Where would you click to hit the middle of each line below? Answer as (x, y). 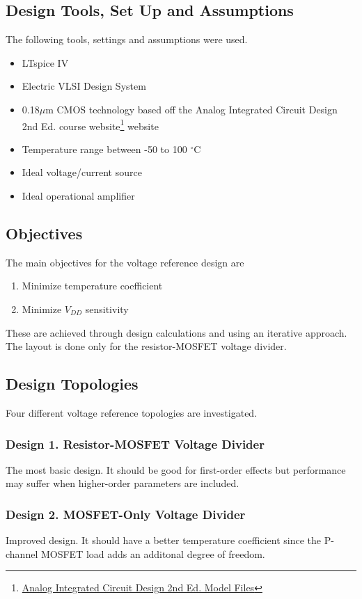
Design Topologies (72, 384)
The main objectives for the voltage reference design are (125, 262)
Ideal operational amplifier (78, 196)
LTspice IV (45, 62)
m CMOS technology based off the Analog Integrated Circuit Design (191, 109)
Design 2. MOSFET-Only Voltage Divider (126, 514)
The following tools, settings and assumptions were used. (127, 39)
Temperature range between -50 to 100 (104, 149)
